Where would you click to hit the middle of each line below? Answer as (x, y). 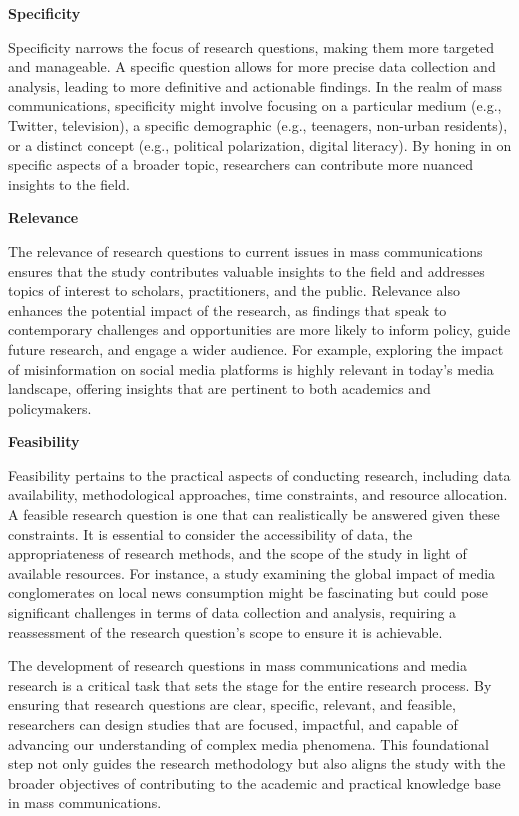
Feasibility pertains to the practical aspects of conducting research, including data (259, 474)
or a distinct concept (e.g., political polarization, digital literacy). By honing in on (260, 144)
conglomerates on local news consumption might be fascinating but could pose (248, 592)
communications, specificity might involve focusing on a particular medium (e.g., (255, 105)
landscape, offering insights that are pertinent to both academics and (219, 388)
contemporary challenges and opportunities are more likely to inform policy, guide (259, 329)
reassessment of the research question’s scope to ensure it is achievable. (225, 631)
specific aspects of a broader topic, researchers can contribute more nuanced (240, 164)
